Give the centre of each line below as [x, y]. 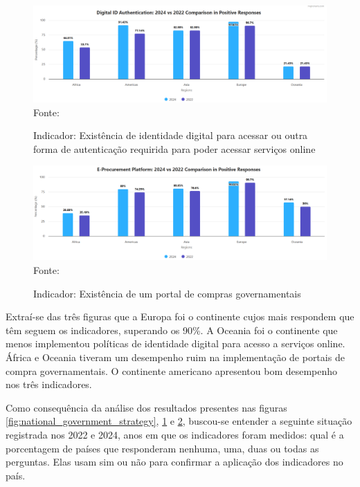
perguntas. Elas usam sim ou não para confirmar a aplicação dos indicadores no [174, 462]
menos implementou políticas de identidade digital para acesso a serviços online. [175, 343]
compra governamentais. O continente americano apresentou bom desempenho [172, 370]
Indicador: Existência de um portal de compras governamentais [167, 293]
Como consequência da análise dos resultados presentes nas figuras [146, 407]
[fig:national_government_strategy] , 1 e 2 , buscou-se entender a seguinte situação [179, 421]
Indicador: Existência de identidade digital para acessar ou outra [171, 135]
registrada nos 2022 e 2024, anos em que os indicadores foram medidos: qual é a [175, 434]
